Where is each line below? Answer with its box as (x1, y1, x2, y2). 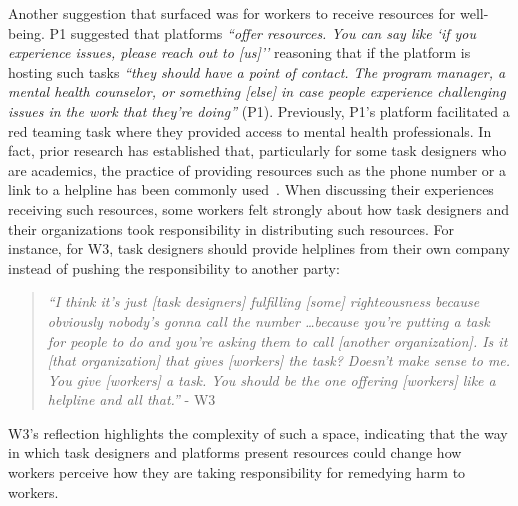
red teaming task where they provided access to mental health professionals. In (8, 120, 492, 141)
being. (8, 22, 45, 43)
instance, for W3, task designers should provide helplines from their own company (8, 238, 510, 259)
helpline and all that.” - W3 (47, 389, 216, 410)
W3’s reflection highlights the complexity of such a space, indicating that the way (8, 422, 508, 443)
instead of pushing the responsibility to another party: (8, 257, 340, 278)
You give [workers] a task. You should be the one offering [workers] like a (47, 369, 496, 390)
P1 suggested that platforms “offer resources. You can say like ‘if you (49, 22, 477, 43)
